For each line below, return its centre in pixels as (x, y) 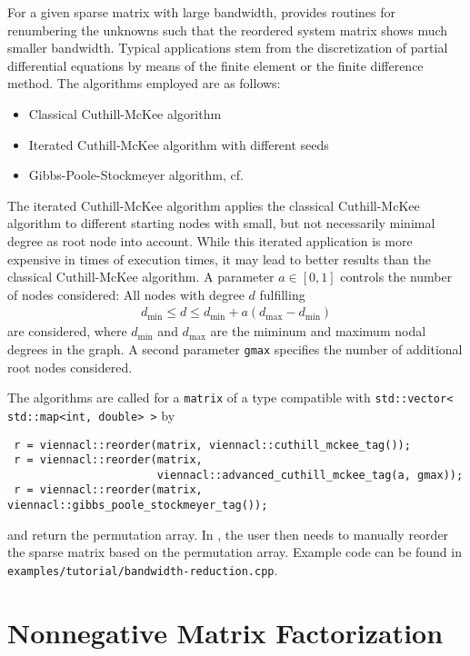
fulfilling (282, 294)
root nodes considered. (70, 367)
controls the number (396, 277)
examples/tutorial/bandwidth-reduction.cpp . (143, 569)
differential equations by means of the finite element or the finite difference (215, 65)
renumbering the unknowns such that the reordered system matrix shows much (228, 30)
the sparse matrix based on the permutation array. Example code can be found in (235, 552)
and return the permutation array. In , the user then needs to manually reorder (228, 534)
